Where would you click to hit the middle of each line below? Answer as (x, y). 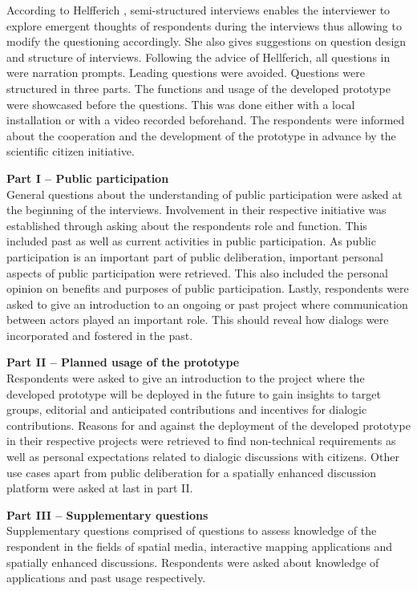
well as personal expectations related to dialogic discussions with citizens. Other (203, 457)
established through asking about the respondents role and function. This (187, 225)
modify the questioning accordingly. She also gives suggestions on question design (206, 41)
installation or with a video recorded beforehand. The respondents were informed (206, 120)
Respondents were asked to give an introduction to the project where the (186, 378)
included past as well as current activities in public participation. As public (191, 241)
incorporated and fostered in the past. (100, 335)
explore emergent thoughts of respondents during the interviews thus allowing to (204, 25)
